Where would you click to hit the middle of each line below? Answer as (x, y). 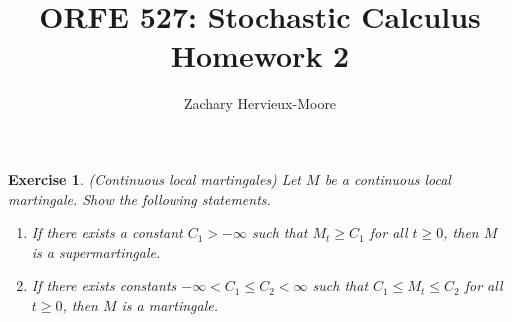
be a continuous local (387, 178)
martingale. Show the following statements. (139, 198)
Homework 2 (260, 55)
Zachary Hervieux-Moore (260, 103)
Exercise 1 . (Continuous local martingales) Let (155, 178)
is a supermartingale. (96, 251)
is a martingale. (170, 304)
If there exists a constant (107, 232)
